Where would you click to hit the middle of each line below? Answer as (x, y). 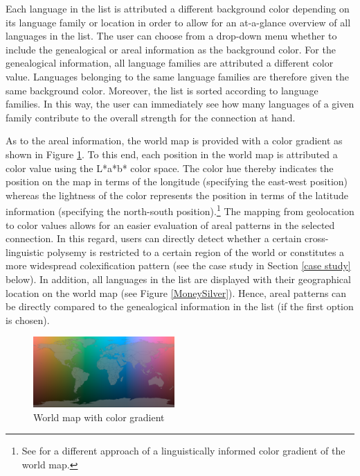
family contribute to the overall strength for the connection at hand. (151, 117)
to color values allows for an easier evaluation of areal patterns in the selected (170, 224)
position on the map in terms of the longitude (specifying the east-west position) (177, 181)
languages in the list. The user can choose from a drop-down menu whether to (171, 36)
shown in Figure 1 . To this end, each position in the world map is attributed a (172, 154)
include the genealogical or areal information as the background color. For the (171, 49)
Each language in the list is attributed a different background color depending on (178, 8)
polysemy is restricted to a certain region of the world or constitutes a (196, 252)
